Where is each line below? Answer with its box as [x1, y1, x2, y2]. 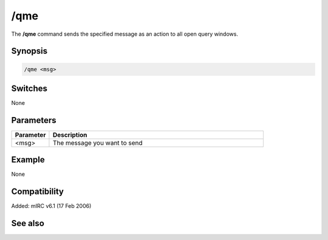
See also [11, 218, 45, 228]
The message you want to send [52, 138, 143, 147]
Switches [11, 83, 48, 93]
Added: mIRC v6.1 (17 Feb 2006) [11, 202, 92, 210]
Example [11, 155, 45, 165]
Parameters [11, 115, 56, 125]
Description [52, 130, 87, 139]
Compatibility [11, 187, 64, 197]
